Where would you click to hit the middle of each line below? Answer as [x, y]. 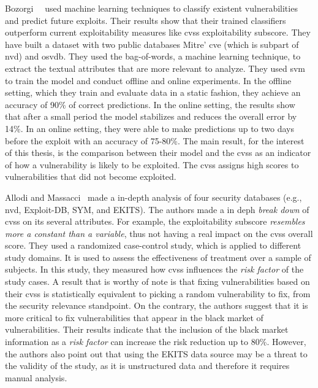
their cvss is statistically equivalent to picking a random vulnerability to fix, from [158, 293]
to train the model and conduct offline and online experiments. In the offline [148, 80]
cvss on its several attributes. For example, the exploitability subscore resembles [155, 221]
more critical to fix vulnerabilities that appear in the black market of [134, 317]
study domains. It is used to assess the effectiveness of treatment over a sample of [158, 257]
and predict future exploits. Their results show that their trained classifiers [146, 20]
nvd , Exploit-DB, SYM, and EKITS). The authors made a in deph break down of [157, 209]
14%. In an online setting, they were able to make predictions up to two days [150, 128]
